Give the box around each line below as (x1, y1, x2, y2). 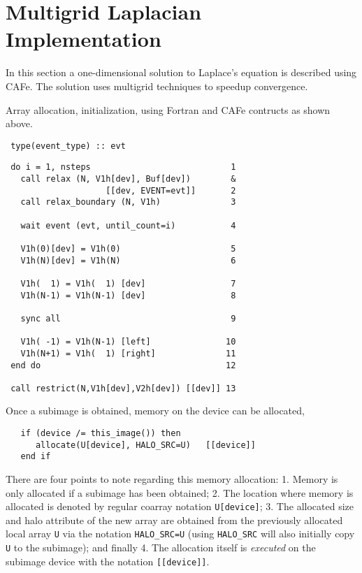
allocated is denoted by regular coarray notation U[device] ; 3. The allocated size (6, 499, 354, 514)
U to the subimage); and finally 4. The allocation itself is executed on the (6, 540, 316, 555)
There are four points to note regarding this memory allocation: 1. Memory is (6, 472, 338, 486)
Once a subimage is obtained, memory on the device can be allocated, (6, 403, 305, 418)
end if (20, 451, 51, 462)
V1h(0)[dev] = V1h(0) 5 (20, 243, 236, 254)
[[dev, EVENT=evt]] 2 (106, 185, 236, 196)
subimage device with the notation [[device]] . (6, 553, 210, 568)
